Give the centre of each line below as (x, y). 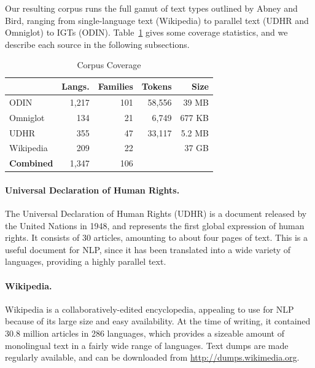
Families (115, 86)
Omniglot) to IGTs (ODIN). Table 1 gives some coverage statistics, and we (146, 32)
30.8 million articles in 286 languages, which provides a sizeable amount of (145, 333)
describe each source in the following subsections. (97, 44)
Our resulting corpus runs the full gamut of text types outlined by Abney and (151, 8)
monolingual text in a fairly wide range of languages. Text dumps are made (147, 345)
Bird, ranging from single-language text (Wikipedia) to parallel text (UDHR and (157, 20)
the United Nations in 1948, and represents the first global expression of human (155, 225)
